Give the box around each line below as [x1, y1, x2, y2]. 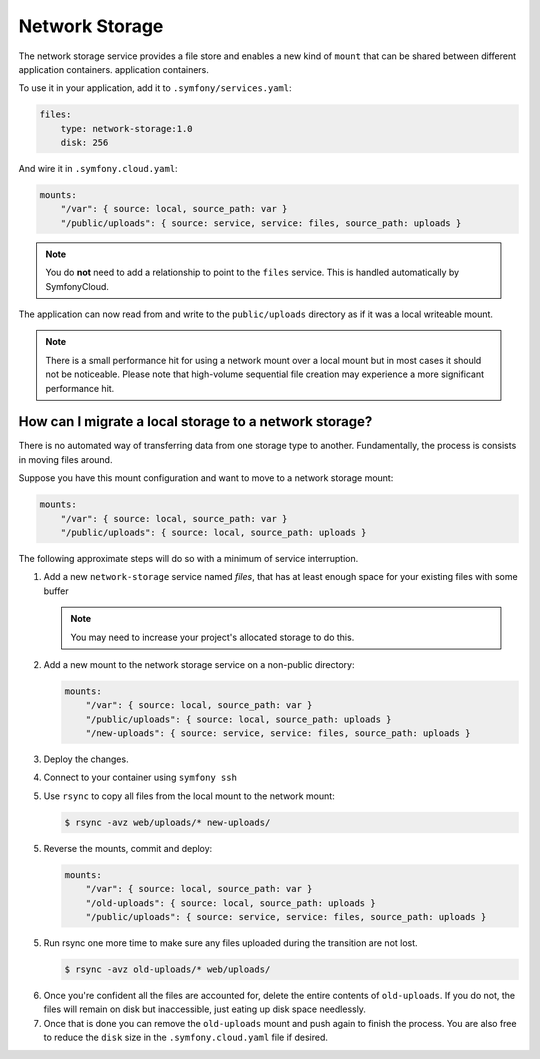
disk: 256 [60, 137, 109, 149]
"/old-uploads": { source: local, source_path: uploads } [85, 897, 376, 909]
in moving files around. [18, 453, 113, 465]
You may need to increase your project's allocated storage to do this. [70, 631, 355, 643]
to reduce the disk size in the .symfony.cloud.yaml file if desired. [43, 1031, 329, 1044]
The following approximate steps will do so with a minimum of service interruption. [18, 553, 359, 564]
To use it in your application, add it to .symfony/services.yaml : [18, 82, 292, 94]
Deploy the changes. [43, 753, 129, 765]
